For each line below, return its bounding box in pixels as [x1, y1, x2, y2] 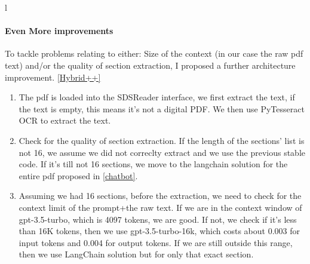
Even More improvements [5, 24, 113, 37]
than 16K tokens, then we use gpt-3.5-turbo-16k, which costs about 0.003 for [19, 225, 300, 237]
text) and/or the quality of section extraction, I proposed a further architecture [5, 59, 296, 71]
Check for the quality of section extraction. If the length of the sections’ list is [19, 134, 305, 146]
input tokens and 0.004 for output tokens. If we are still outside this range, [19, 236, 293, 248]
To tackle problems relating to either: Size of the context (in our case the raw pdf [5, 47, 303, 60]
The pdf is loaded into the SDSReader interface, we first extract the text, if [19, 91, 295, 103]
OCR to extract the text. [19, 114, 111, 127]
